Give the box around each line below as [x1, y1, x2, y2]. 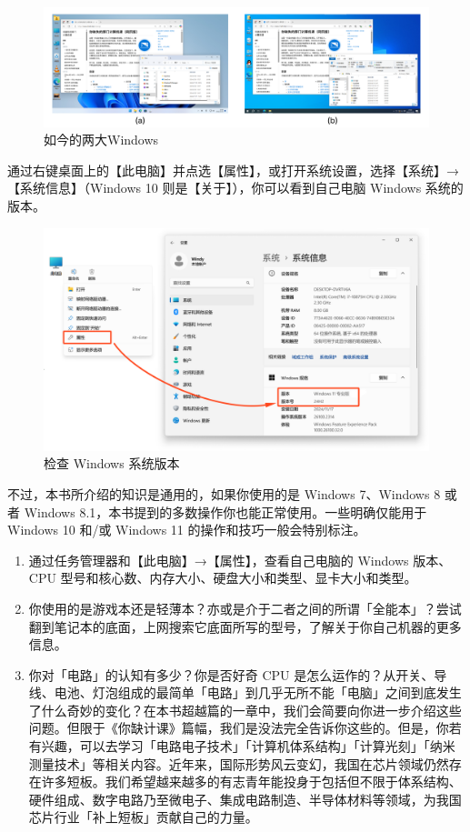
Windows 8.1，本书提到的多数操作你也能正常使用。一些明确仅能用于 [24, 502, 427, 521]
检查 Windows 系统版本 [44, 454, 180, 473]
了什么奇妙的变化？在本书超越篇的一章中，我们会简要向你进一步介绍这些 [28, 700, 462, 719]
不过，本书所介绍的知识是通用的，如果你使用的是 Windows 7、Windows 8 [7, 484, 441, 503]
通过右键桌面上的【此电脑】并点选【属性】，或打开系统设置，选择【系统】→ [7, 160, 459, 179]
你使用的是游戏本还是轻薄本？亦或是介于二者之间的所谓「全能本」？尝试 [28, 598, 462, 617]
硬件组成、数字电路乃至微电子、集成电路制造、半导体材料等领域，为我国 [28, 789, 462, 808]
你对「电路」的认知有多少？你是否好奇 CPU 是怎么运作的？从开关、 [28, 665, 435, 684]
